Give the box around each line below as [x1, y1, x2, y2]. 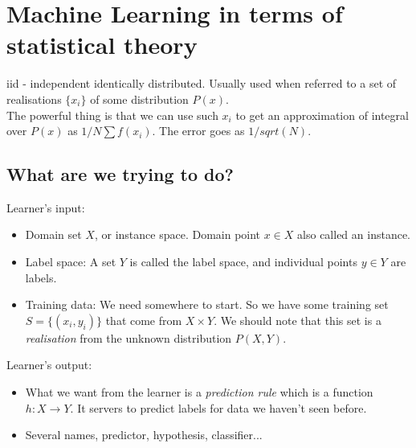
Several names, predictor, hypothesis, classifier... [25, 426, 263, 443]
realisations [6, 90, 62, 107]
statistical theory [6, 28, 198, 61]
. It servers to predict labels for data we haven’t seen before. [70, 399, 367, 416]
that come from [105, 311, 182, 328]
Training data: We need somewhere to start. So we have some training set [25, 296, 389, 313]
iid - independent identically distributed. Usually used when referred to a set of [6, 75, 397, 92]
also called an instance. [297, 226, 411, 243]
